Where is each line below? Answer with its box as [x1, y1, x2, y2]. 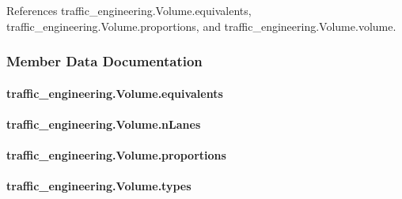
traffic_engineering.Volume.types [6, 178, 192, 194]
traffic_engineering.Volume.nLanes [6, 115, 201, 132]
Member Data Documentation [6, 51, 203, 71]
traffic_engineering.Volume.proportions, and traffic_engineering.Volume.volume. [6, 17, 396, 34]
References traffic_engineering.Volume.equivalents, [6, 2, 252, 18]
